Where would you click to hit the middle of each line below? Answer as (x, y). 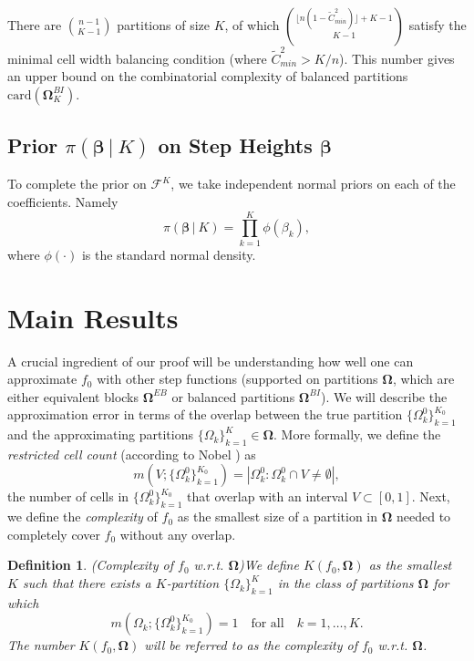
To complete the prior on (77, 184)
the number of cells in (68, 496)
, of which (252, 25)
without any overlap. (178, 534)
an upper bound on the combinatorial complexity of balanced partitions (208, 76)
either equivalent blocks (73, 396)
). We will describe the (384, 396)
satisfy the (438, 25)
